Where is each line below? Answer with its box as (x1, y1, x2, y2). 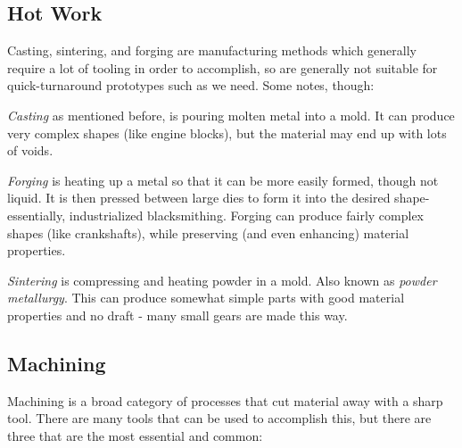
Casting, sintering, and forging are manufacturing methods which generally (7, 41, 417, 60)
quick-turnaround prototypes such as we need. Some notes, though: (7, 76, 375, 95)
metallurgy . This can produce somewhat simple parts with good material (7, 288, 405, 307)
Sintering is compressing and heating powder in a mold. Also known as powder (7, 270, 437, 289)
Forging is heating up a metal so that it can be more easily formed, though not (7, 170, 439, 189)
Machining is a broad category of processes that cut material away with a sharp (7, 391, 443, 410)
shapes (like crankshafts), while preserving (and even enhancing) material (7, 223, 409, 242)
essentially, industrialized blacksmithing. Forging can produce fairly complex (7, 205, 424, 224)
